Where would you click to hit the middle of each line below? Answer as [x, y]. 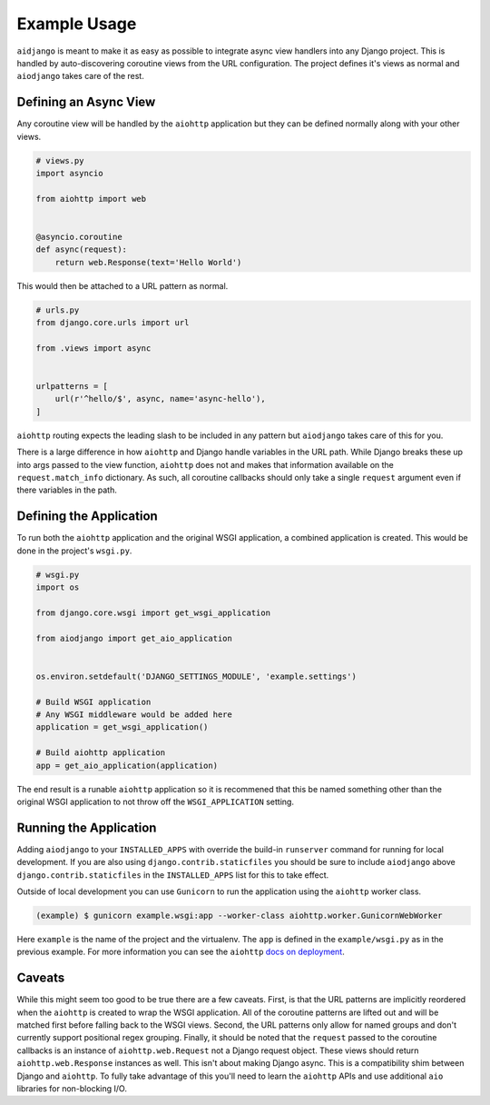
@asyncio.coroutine [79, 237]
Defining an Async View [86, 102]
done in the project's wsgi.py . [74, 551]
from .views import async [93, 348]
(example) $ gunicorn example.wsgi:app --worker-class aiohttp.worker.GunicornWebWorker [240, 915]
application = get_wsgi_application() [122, 727]
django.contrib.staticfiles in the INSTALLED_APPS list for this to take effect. [173, 875]
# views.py [60, 160]
